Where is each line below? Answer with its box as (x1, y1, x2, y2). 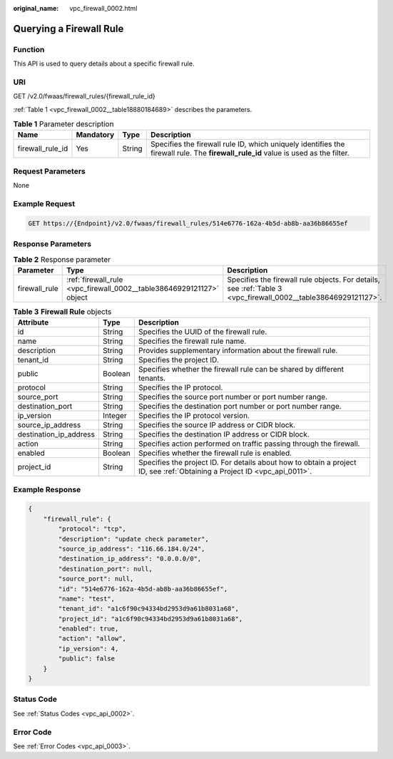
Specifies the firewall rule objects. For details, (227, 275, 381, 285)
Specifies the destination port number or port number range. (138, 402, 342, 412)
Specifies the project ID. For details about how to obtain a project (138, 457, 357, 467)
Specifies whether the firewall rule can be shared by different (138, 365, 344, 375)
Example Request (13, 198, 75, 208)
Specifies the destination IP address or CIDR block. (138, 429, 310, 439)
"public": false (58, 655, 116, 663)
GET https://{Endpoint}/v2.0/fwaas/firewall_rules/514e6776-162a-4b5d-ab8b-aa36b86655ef (28, 219, 349, 228)
